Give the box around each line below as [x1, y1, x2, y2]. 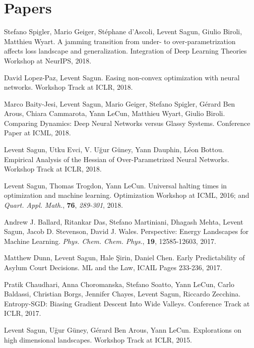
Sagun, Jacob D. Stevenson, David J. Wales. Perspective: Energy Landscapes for [4, 226, 249, 236]
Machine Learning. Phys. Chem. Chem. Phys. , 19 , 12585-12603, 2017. [4, 235, 216, 246]
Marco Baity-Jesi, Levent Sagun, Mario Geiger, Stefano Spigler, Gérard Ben [4, 98, 235, 109]
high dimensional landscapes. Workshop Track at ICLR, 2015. [4, 334, 192, 345]
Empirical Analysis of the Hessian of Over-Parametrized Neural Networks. [4, 154, 230, 164]
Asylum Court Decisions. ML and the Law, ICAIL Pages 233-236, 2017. [4, 262, 222, 272]
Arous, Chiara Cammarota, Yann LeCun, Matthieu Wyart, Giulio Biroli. [4, 108, 225, 118]
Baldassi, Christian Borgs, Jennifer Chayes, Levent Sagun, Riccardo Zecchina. [4, 289, 241, 299]
